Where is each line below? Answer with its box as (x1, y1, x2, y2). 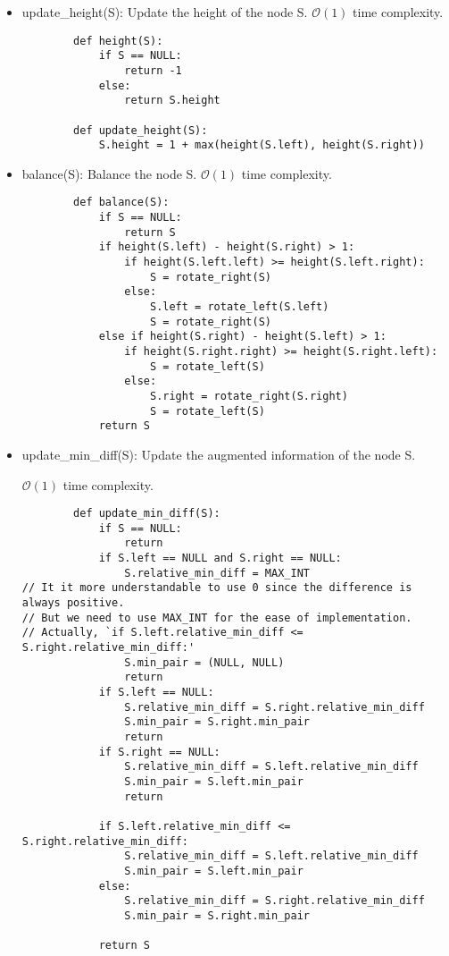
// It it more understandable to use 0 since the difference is (21, 581, 412, 595)
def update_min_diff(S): (73, 507, 220, 520)
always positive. (21, 596, 125, 610)
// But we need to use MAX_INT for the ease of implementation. (21, 611, 412, 624)
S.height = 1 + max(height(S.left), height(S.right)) (98, 139, 425, 152)
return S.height (124, 94, 220, 107)
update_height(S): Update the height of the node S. (21, 3, 308, 21)
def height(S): (73, 34, 163, 47)
